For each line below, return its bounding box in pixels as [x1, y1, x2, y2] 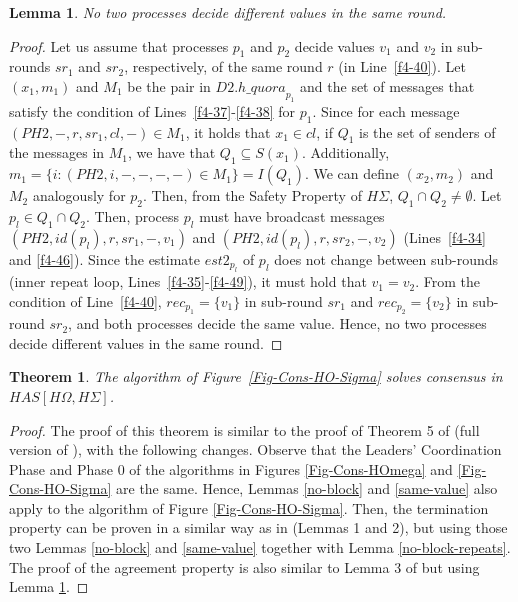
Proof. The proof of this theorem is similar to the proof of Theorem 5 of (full [9, 419, 480, 440]
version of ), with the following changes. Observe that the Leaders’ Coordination [9, 439, 502, 460]
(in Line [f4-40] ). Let [338, 56, 466, 77]
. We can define [304, 163, 400, 184]
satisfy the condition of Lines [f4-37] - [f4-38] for [9, 100, 295, 121]
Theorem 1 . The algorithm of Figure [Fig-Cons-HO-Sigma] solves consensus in [9, 366, 503, 387]
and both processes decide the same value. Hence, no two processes [76, 313, 487, 334]
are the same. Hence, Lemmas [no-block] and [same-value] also [116, 478, 498, 499]
